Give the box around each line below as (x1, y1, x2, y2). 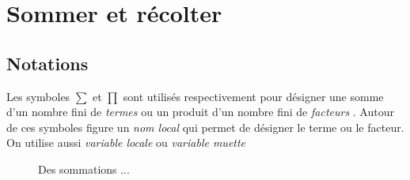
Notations (6, 51, 89, 75)
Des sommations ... (38, 160, 130, 177)
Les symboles (6, 88, 70, 104)
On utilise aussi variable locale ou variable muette (6, 134, 246, 151)
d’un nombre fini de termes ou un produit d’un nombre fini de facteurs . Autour (6, 103, 394, 120)
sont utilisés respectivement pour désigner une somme (123, 88, 384, 104)
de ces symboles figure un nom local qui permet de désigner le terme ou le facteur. (6, 118, 404, 135)
